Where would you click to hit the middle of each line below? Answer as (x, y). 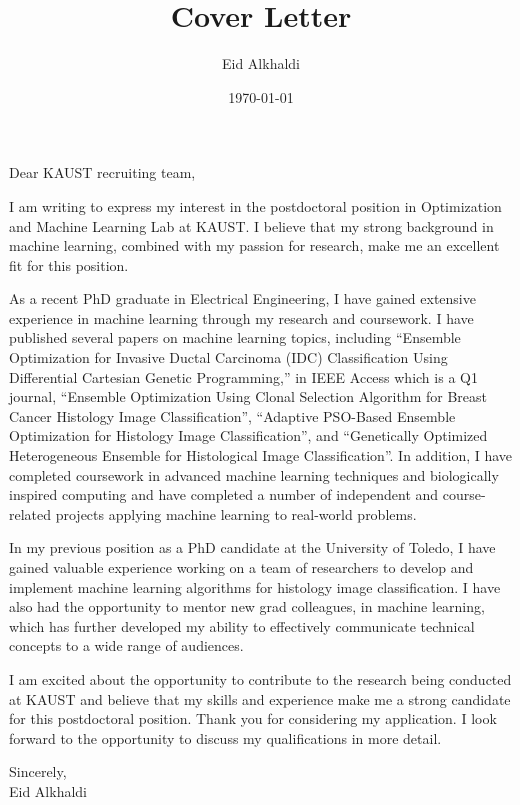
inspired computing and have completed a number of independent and (224, 494)
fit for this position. (69, 264)
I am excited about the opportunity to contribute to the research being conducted (260, 678)
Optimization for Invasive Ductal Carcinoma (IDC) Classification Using (228, 357)
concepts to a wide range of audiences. (126, 645)
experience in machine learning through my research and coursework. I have (241, 317)
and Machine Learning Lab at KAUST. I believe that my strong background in (251, 225)
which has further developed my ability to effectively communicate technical (242, 625)
